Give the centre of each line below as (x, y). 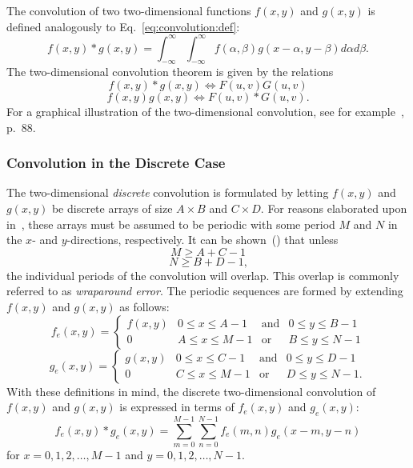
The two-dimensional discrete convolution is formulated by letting (168, 192)
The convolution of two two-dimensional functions (129, 10)
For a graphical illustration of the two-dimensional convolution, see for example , (205, 112)
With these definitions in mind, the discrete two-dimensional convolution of (191, 391)
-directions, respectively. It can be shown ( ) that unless (202, 240)
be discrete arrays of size (112, 208)
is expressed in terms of (177, 407)
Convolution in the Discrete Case (116, 163)
